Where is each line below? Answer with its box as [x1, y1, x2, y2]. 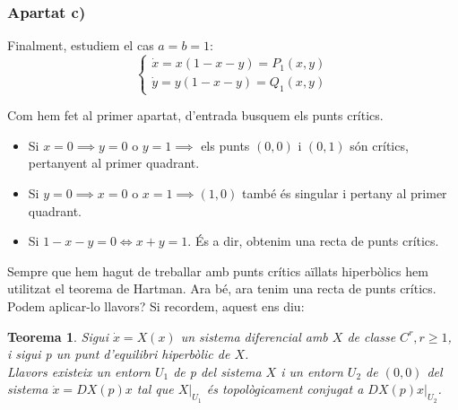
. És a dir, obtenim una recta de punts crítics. [187, 231, 439, 250]
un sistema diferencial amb [180, 327, 328, 345]
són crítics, [350, 135, 409, 154]
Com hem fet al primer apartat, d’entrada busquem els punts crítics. [7, 106, 384, 125]
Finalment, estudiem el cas [7, 36, 154, 55]
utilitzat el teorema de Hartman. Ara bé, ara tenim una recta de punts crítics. [7, 279, 436, 298]
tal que [136, 379, 174, 398]
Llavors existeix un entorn [7, 362, 151, 380]
